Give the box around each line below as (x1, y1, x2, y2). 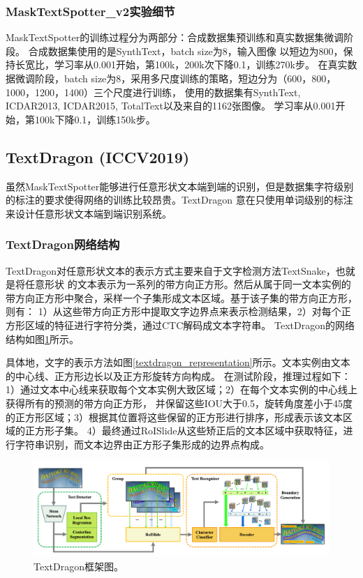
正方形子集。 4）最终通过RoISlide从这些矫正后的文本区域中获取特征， (24, 423, 343, 438)
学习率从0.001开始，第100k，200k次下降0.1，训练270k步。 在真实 (54, 57, 348, 72)
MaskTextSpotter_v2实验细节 (6, 2, 175, 20)
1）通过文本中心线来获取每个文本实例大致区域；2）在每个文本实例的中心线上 (6, 382, 357, 397)
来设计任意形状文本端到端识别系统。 (6, 206, 172, 220)
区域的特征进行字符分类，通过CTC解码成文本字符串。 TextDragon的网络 (24, 317, 355, 332)
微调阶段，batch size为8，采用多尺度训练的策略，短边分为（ (15, 71, 288, 85)
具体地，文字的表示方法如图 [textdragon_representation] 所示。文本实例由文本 (6, 355, 350, 370)
